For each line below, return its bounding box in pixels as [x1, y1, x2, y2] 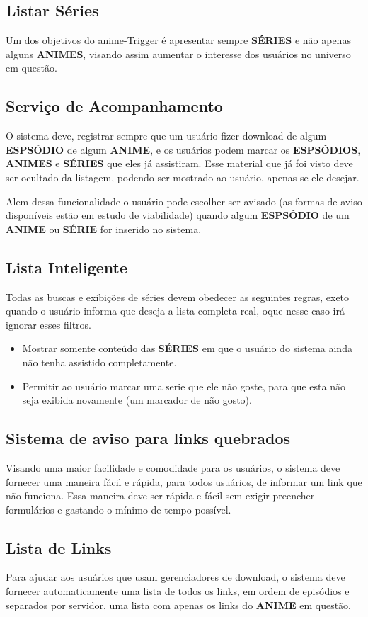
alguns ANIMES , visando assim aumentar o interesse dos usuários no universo [6, 46, 351, 61]
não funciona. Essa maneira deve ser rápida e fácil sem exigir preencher [6, 488, 315, 503]
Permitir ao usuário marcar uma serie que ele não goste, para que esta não [22, 378, 345, 393]
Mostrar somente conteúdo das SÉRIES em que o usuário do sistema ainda [22, 341, 352, 356]
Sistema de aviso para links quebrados [6, 427, 291, 449]
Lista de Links [6, 536, 112, 558]
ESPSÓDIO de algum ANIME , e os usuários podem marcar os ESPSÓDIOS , [6, 142, 361, 157]
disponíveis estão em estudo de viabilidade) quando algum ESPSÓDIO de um [6, 208, 350, 222]
